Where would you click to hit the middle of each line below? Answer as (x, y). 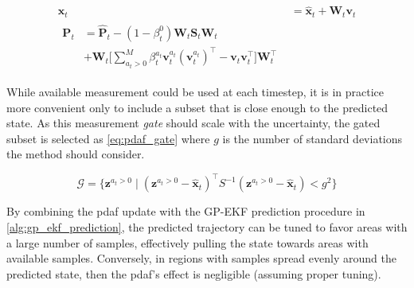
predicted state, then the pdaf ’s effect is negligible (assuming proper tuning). (194, 273)
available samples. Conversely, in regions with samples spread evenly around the (201, 258)
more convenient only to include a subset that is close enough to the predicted (197, 107)
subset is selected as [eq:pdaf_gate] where (108, 138)
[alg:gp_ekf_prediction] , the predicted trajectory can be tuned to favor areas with (207, 227)
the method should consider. (76, 154)
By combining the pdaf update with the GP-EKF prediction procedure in (186, 211)
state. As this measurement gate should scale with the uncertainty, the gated (193, 123)
